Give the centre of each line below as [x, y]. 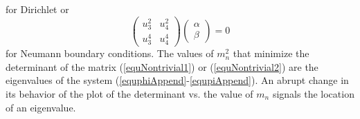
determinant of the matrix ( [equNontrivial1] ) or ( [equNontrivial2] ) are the [162, 66]
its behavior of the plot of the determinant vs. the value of [129, 93]
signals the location [313, 93]
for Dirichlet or [37, 9]
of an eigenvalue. [41, 107]
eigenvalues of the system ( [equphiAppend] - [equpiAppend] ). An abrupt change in [177, 80]
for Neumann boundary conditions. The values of [110, 53]
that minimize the [271, 53]
